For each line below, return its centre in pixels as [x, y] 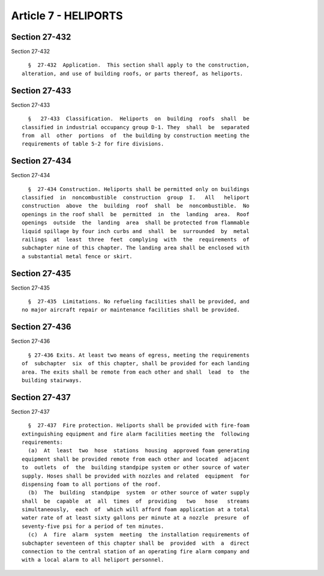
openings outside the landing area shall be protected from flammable [136, 223]
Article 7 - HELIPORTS [67, 16]
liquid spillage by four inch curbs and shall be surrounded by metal [136, 231]
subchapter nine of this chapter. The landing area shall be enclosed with [136, 248]
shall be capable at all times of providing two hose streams [136, 501]
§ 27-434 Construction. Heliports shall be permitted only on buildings [139, 189]
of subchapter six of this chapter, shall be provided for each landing [136, 364]
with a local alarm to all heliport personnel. [93, 560]
